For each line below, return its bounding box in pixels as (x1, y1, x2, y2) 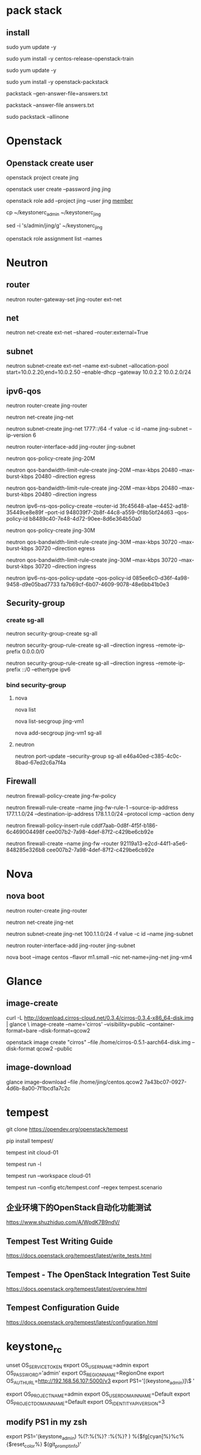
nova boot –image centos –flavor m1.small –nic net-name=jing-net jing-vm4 (6, 953, 193, 961)
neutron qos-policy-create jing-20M (6, 455, 95, 462)
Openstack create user (6, 158, 94, 168)
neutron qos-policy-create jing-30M (6, 527, 95, 534)
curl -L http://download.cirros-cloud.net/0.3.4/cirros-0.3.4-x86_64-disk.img (6, 1014, 194, 1021)
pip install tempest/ (6, 1137, 54, 1144)
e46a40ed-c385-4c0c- (122, 752, 182, 760)
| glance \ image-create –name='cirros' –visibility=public (6, 1021, 146, 1028)
